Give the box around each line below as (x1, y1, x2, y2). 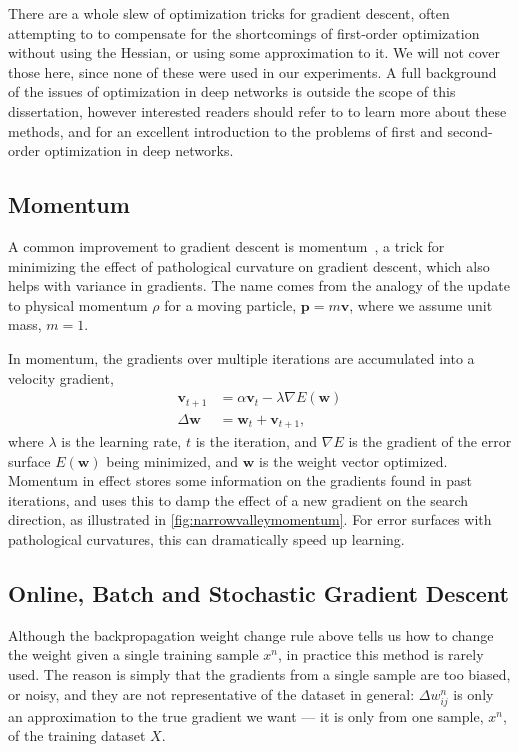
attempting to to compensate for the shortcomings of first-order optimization (8, 22, 480, 43)
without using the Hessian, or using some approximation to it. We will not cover (8, 42, 501, 63)
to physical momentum (8, 294, 148, 315)
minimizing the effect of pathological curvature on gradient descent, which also (8, 255, 490, 276)
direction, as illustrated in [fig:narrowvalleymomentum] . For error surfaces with (8, 509, 492, 530)
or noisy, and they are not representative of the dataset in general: (8, 683, 415, 704)
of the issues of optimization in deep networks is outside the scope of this (8, 81, 456, 102)
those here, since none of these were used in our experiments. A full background (8, 61, 497, 82)
